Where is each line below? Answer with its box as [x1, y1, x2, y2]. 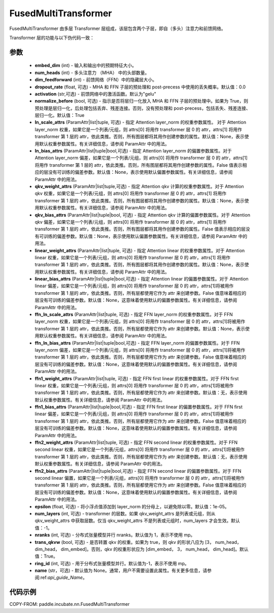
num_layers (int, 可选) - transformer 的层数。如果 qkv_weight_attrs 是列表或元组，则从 [35, 510, 216, 516]
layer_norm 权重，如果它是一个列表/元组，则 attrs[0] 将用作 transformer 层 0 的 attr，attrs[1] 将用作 [35, 126, 242, 132]
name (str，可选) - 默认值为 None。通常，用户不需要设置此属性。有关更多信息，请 [35, 567, 208, 574]
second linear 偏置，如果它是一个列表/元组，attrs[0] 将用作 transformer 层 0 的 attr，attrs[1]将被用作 [35, 475, 245, 481]
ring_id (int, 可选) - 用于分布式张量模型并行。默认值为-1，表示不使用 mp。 [35, 560, 190, 566]
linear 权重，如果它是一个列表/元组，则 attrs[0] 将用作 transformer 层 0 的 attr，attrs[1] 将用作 [35, 254, 231, 260]
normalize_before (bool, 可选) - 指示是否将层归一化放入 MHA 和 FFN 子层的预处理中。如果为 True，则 [35, 98, 249, 104]
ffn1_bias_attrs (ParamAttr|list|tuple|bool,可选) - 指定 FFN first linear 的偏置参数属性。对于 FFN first [35, 404, 243, 410]
